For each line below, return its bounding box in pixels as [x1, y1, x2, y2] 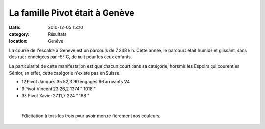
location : [9, 38, 28, 44]
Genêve [48, 38, 64, 44]
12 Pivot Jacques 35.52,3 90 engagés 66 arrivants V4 [21, 79, 130, 85]
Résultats [48, 31, 67, 37]
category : [9, 31, 30, 37]
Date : [9, 25, 21, 30]
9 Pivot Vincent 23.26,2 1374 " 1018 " [21, 86, 96, 92]
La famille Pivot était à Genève [9, 7, 135, 18]
